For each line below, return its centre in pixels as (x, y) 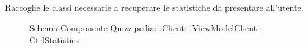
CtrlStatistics (54, 39)
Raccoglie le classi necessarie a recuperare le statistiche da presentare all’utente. (154, 7)
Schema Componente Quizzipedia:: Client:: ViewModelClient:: (145, 27)
